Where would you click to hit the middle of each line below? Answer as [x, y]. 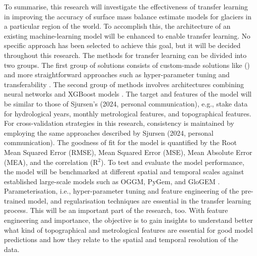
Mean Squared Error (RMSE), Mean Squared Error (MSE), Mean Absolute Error [128, 152]
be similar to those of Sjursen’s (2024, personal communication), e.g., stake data [126, 103]
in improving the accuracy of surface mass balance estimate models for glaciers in [128, 16]
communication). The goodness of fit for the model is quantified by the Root [121, 142]
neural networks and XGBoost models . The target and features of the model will [128, 94]
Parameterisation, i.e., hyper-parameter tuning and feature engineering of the [122, 191]
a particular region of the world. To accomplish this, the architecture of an [117, 26]
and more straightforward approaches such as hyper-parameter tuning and [117, 75]
